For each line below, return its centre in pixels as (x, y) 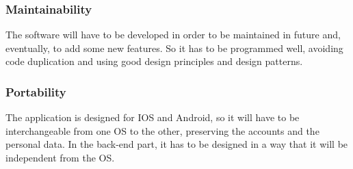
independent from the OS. (60, 157)
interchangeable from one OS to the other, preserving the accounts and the (162, 130)
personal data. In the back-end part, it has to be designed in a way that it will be (177, 144)
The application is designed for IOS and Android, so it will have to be (153, 117)
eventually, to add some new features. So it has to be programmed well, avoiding (174, 48)
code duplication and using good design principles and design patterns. (154, 61)
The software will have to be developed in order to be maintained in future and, (173, 35)
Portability (36, 91)
